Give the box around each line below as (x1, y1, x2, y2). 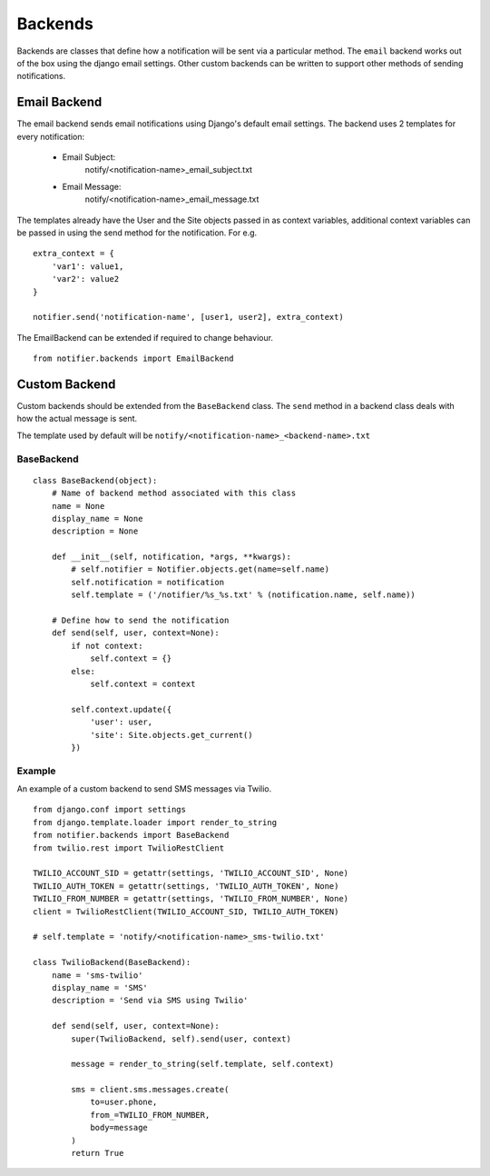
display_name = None (51, 513, 143, 523)
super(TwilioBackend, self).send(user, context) (71, 1033, 292, 1044)
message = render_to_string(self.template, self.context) (71, 1059, 335, 1070)
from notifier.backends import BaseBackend (33, 830, 230, 841)
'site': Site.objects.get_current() (90, 730, 253, 740)
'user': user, (90, 717, 153, 727)
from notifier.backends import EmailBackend (33, 354, 235, 364)
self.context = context (90, 678, 196, 689)
